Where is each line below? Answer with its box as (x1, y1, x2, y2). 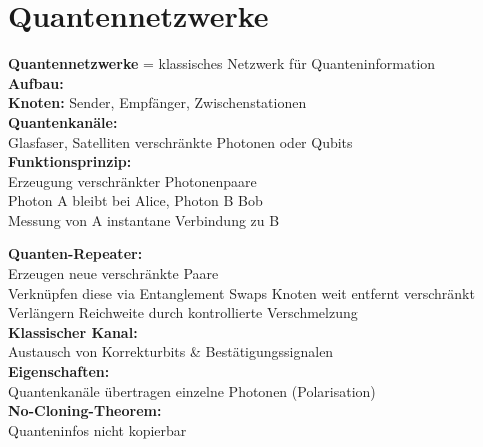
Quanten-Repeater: (8, 243, 143, 264)
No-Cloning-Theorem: (8, 400, 162, 421)
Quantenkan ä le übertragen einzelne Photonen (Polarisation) (8, 380, 376, 401)
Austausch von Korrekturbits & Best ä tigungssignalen (8, 341, 334, 362)
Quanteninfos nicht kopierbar (8, 419, 187, 440)
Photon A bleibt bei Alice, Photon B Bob (8, 190, 263, 211)
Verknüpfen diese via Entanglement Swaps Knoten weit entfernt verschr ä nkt (8, 282, 475, 303)
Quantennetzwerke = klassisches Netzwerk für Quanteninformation (8, 53, 436, 74)
